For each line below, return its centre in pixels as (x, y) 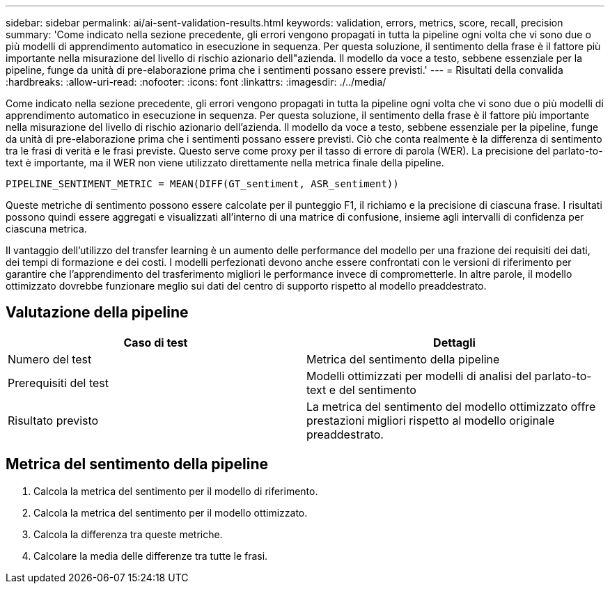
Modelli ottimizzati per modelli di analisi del (419, 376)
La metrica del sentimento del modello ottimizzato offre (451, 406)
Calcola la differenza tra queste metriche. (128, 534)
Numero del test (50, 359)
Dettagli (454, 342)
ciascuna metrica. (46, 229)
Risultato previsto (53, 420)
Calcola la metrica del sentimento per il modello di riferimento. (176, 491)
